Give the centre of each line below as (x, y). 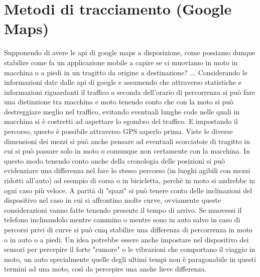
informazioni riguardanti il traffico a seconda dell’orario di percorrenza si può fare (129, 92)
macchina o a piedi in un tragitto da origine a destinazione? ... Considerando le (126, 72)
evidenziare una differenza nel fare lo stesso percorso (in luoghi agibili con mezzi (127, 170)
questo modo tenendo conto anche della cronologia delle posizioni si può (115, 160)
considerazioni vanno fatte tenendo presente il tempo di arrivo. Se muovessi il (123, 210)
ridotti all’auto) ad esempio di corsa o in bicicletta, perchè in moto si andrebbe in (130, 180)
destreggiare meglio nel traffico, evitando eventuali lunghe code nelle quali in (122, 111)
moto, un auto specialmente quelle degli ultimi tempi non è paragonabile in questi (130, 259)
